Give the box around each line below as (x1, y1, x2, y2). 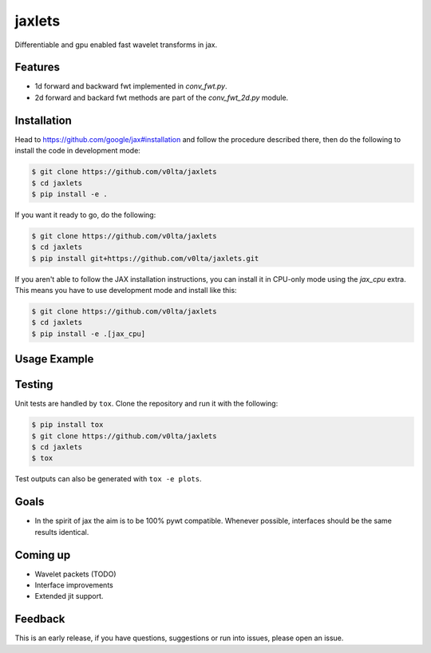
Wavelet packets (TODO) (34, 569, 117, 579)
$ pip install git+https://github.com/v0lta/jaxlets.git (31, 254, 259, 263)
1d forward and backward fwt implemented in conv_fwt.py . (34, 81, 227, 91)
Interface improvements (34, 580, 113, 590)
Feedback (14, 612, 65, 626)
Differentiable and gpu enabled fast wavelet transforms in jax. (14, 40, 218, 49)
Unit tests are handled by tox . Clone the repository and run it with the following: (14, 399, 279, 409)
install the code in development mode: (14, 146, 141, 156)
